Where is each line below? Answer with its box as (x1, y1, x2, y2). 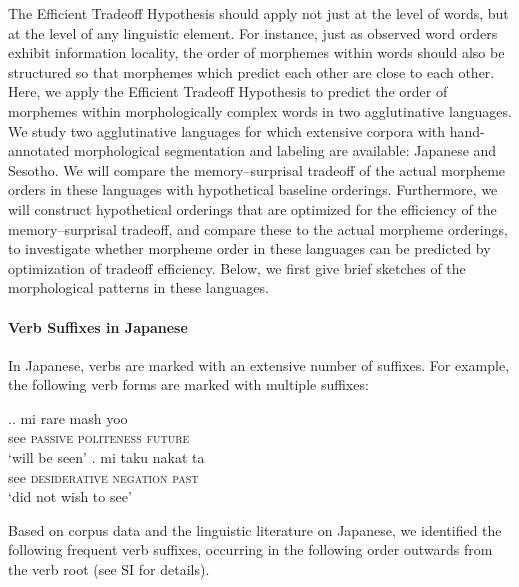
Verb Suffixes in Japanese (8, 316, 188, 337)
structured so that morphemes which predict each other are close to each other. (8, 61, 495, 82)
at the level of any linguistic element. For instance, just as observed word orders (8, 22, 498, 43)
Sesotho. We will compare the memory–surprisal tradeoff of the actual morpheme (8, 159, 506, 180)
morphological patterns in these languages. (8, 277, 269, 298)
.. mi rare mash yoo (8, 407, 128, 428)
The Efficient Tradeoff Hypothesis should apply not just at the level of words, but (8, 3, 509, 23)
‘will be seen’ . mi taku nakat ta (8, 447, 205, 468)
